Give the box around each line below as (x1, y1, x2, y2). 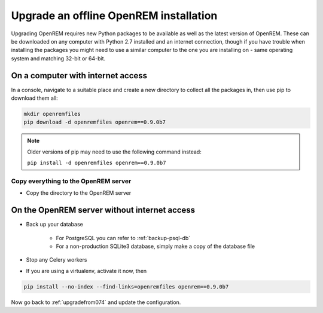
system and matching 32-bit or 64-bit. (11, 54, 106, 62)
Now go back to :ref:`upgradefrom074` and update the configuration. (11, 299, 181, 306)
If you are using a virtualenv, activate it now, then (26, 267, 147, 274)
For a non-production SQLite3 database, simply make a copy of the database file (56, 243, 255, 250)
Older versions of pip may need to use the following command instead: (27, 148, 202, 155)
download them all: (11, 94, 58, 102)
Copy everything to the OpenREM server (11, 177, 132, 185)
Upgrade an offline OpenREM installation (11, 9, 218, 22)
